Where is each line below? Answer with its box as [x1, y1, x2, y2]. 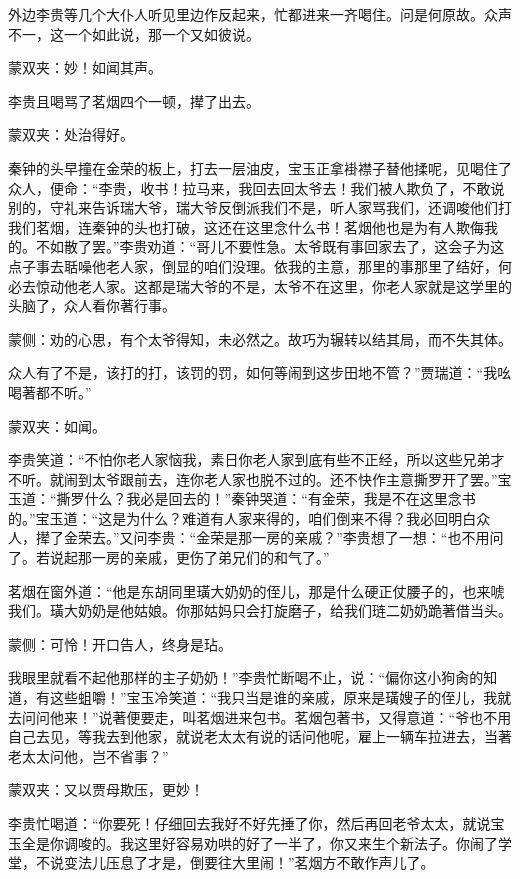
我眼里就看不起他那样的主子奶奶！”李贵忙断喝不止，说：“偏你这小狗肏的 [8, 667, 484, 688]
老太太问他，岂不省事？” [8, 745, 169, 766]
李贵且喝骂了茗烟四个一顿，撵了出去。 [8, 90, 260, 111]
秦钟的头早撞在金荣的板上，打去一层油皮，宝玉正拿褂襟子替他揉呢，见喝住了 [8, 157, 512, 178]
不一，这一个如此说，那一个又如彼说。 [8, 23, 260, 44]
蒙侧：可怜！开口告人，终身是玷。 [8, 633, 232, 654]
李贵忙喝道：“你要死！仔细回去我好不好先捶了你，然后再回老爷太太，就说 [8, 813, 491, 833]
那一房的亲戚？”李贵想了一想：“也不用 [238, 527, 490, 548]
